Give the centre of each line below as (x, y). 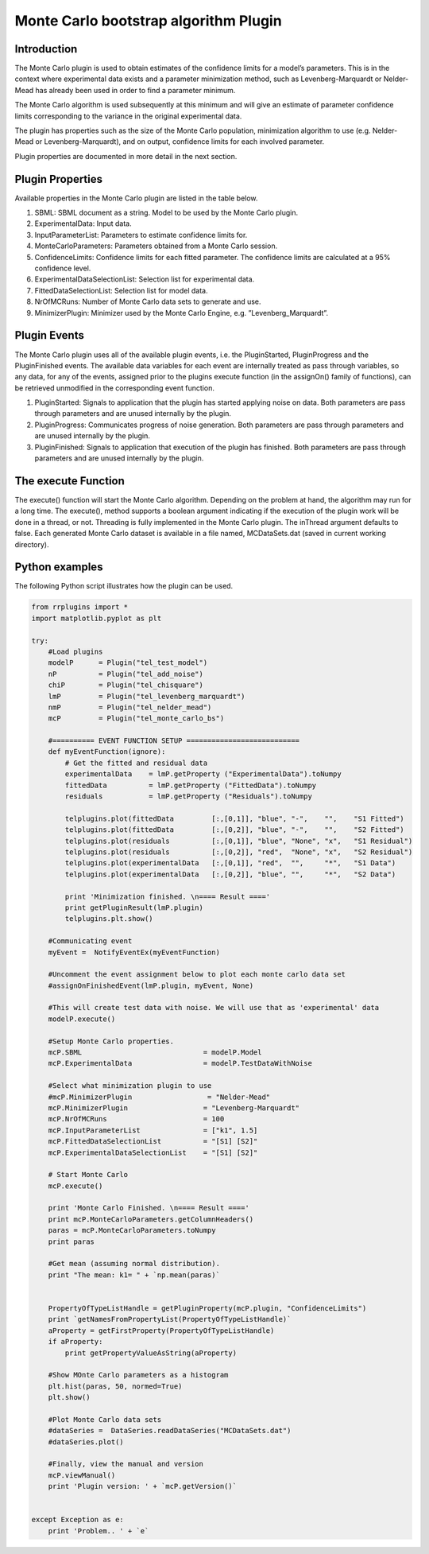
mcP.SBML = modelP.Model (155, 1053)
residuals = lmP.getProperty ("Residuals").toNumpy (189, 796)
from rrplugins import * (80, 607)
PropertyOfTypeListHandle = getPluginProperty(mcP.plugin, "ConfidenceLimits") (207, 1308)
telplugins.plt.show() (109, 919)
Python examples (59, 567)
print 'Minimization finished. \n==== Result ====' (168, 896)
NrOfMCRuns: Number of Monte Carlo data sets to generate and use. (148, 301)
